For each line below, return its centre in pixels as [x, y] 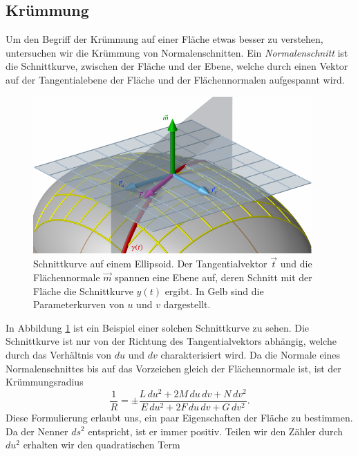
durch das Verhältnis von [59, 355]
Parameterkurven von [79, 304]
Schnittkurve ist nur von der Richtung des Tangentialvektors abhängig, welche [171, 341]
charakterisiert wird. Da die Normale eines [251, 355]
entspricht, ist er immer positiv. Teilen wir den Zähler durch [216, 431]
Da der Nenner [37, 431]
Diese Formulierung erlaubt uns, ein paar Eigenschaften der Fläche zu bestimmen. [179, 417]
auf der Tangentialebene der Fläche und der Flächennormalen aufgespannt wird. [175, 79]
